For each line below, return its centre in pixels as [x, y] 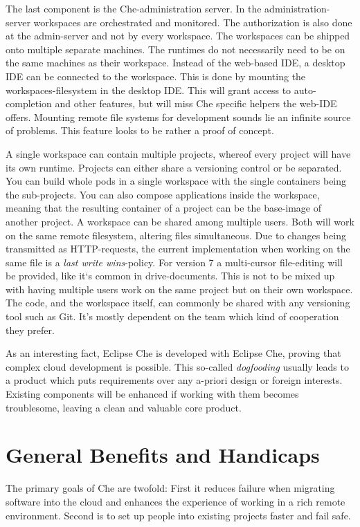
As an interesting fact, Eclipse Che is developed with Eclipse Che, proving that [173, 353]
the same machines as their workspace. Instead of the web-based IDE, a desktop [175, 63]
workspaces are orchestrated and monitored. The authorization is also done [193, 22]
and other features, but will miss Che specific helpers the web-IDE [196, 103]
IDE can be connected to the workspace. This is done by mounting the [156, 76]
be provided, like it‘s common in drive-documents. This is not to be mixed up [170, 276]
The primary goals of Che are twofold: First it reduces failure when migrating [170, 488]
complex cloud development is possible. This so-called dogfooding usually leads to [177, 366]
